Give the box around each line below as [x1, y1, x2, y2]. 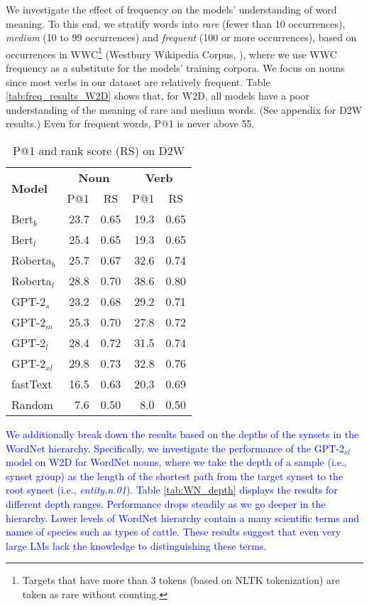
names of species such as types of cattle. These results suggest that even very [6, 524, 341, 539]
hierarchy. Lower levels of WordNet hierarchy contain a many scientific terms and [6, 510, 360, 525]
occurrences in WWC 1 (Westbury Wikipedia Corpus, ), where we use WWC [6, 44, 337, 61]
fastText [11, 376, 53, 392]
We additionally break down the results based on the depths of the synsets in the [6, 427, 359, 441]
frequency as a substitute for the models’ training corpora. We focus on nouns [6, 60, 345, 75]
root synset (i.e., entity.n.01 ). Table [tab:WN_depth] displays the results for [6, 482, 338, 497]
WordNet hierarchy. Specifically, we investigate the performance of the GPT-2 [6, 440, 344, 455]
